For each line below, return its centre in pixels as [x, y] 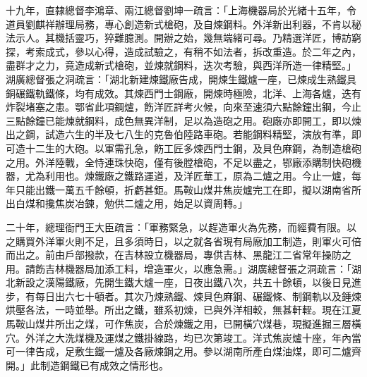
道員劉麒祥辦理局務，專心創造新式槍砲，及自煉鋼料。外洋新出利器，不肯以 [179, 24]
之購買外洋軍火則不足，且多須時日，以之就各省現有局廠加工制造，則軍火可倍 [183, 241]
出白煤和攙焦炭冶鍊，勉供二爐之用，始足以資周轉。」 [127, 203]
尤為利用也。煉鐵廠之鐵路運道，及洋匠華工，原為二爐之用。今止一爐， [188, 176]
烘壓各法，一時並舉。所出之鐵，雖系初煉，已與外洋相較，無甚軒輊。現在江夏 [183, 310]
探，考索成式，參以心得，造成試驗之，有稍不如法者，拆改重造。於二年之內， [183, 51]
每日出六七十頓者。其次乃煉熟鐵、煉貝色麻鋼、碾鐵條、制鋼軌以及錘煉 [198, 296]
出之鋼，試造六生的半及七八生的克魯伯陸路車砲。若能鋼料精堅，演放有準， [179, 134]
